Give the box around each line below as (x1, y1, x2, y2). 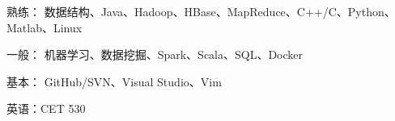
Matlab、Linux (6, 19, 83, 35)
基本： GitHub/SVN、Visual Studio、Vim (6, 73, 222, 90)
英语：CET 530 (6, 100, 86, 117)
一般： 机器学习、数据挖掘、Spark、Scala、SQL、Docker (6, 46, 304, 63)
